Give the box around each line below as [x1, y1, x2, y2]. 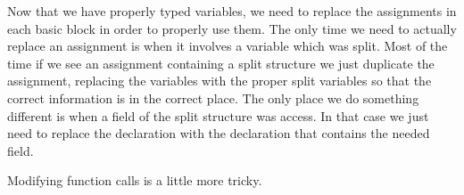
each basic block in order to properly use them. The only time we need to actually [7, 19, 457, 37]
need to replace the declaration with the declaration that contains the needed [7, 124, 430, 142]
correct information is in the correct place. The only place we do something [7, 88, 419, 107]
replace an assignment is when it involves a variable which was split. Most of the [7, 37, 448, 55]
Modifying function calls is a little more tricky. [7, 171, 262, 190]
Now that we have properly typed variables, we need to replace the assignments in [7, 2, 457, 20]
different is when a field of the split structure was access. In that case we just [7, 106, 429, 125]
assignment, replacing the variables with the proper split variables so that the [7, 71, 432, 90]
